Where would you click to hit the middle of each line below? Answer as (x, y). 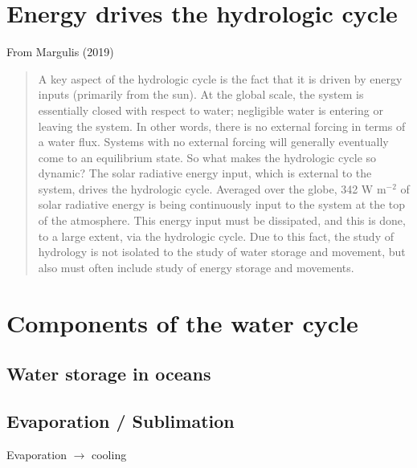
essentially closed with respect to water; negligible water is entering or (211, 110)
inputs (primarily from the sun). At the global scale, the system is (201, 94)
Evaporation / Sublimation (121, 420)
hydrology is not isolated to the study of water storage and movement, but (222, 252)
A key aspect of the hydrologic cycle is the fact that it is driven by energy (220, 78)
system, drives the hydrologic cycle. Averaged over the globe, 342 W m (212, 188)
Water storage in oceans (109, 374)
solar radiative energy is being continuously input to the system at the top (222, 204)
